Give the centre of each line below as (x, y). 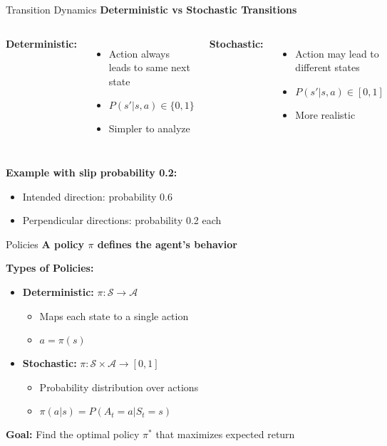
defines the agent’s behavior (167, 244)
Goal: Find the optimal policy (73, 434)
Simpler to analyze (149, 128)
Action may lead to (337, 53)
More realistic (325, 114)
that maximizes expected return (225, 434)
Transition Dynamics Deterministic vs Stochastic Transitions (151, 9)
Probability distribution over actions (119, 387)
